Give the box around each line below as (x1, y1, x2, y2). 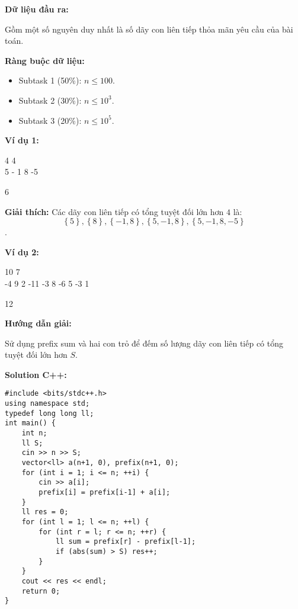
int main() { (5, 419, 56, 428)
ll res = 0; (21, 508, 69, 517)
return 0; (21, 586, 60, 595)
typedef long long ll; (5, 409, 94, 418)
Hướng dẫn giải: (5, 317, 72, 329)
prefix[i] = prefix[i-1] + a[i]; (39, 488, 171, 497)
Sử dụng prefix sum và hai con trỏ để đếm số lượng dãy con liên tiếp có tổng (5, 336, 284, 349)
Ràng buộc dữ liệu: (5, 54, 85, 66)
